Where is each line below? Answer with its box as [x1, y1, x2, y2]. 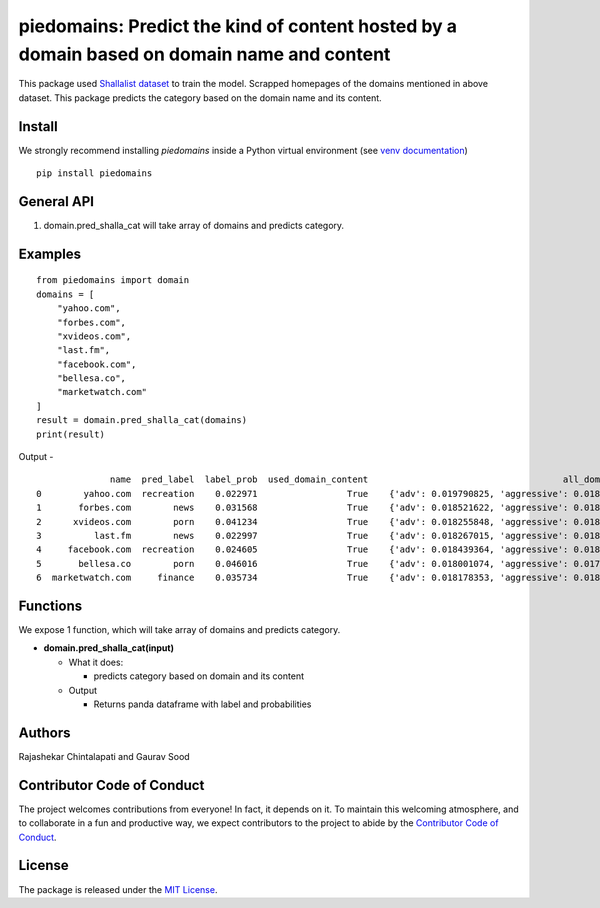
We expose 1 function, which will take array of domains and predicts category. [18, 624, 341, 636]
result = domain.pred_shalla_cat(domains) [36, 415, 248, 426]
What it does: [68, 656, 124, 668]
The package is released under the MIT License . [18, 883, 218, 895]
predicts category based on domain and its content [93, 670, 305, 682]
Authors [18, 724, 71, 741]
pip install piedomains [36, 168, 153, 179]
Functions [18, 597, 83, 614]
